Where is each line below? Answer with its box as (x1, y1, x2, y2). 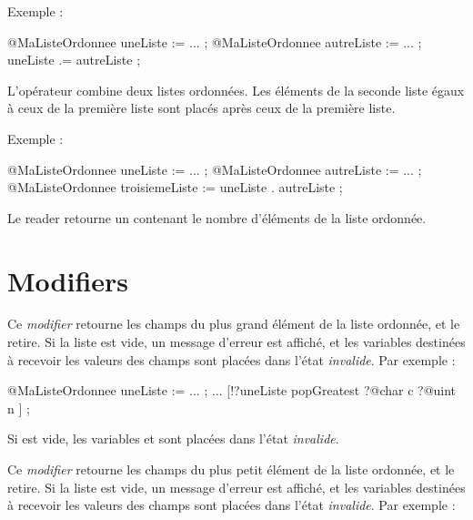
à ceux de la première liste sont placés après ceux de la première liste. (7, 98, 396, 117)
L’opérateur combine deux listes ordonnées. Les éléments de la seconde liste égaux (7, 80, 465, 99)
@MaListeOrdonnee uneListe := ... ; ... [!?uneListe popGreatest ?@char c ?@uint (7, 381, 457, 400)
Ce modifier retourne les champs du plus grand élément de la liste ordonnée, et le (7, 314, 460, 333)
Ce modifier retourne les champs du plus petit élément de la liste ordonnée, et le (7, 460, 455, 479)
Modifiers (7, 261, 129, 299)
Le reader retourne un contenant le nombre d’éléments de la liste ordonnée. (7, 208, 427, 227)
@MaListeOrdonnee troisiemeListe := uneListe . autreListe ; (7, 178, 343, 197)
